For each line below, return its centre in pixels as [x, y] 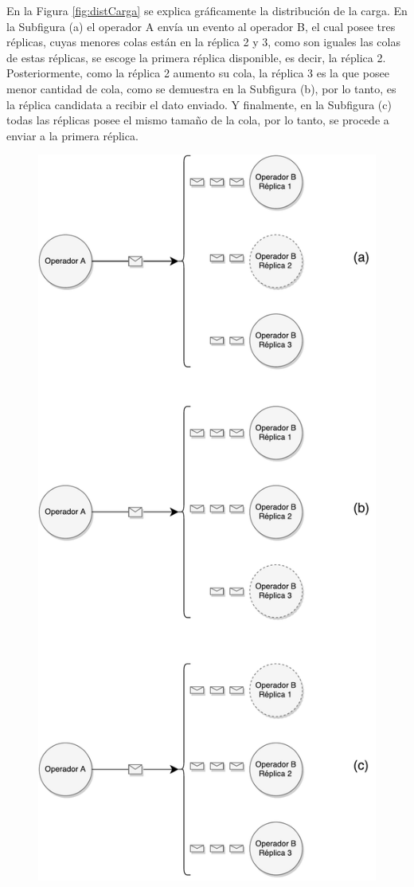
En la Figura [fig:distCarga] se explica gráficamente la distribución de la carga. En [207, 10]
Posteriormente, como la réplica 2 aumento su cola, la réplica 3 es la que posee [198, 73]
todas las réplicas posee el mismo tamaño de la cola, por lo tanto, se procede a [198, 120]
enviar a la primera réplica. [72, 135]
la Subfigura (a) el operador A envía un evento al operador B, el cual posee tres [201, 26]
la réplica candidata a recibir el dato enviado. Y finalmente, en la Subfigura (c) [199, 104]
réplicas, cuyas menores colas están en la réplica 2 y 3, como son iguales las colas [203, 42]
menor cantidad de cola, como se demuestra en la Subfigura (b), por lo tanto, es [201, 88]
